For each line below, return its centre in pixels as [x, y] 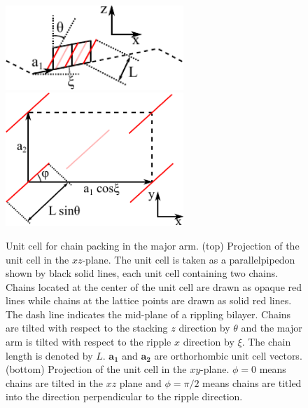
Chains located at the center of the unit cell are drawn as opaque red [154, 286]
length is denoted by [49, 355]
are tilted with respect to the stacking [87, 328]
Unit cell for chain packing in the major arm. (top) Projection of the [153, 245]
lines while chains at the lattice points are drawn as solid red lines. [149, 300]
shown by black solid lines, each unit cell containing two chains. [142, 273]
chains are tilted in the [54, 382]
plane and [140, 382]
